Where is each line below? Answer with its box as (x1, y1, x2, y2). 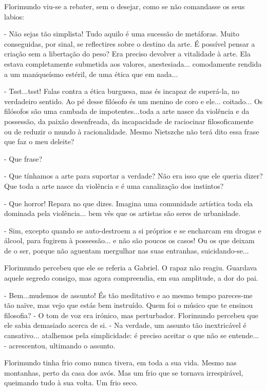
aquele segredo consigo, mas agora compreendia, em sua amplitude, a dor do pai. (4, 272, 258, 283)
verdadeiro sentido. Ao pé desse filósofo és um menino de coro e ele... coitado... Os (4, 95, 263, 106)
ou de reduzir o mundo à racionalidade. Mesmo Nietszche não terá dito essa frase (4, 126, 259, 136)
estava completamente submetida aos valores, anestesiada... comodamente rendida (4, 58, 262, 69)
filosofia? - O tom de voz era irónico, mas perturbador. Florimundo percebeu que (4, 309, 258, 320)
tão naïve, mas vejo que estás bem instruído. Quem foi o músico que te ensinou (4, 300, 253, 310)
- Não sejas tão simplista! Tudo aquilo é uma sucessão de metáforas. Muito (4, 28, 239, 39)
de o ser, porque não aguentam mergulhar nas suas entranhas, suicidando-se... (4, 245, 249, 256)
